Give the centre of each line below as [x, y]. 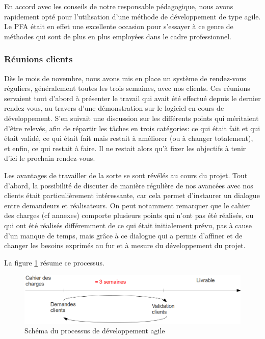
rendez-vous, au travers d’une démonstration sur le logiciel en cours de [114, 108]
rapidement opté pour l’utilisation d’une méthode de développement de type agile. [132, 16]
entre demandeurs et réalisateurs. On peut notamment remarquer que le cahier [127, 205]
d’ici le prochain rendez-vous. [50, 158]
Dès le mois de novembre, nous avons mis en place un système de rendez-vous [125, 78]
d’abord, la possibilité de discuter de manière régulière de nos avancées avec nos [129, 185]
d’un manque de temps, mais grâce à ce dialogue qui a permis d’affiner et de [123, 235]
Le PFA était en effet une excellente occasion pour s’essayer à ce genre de [119, 26]
